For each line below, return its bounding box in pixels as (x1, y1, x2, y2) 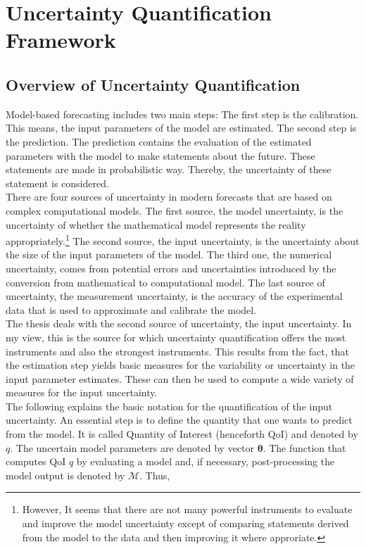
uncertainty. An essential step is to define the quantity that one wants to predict (6, 412, 353, 427)
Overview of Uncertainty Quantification (6, 73, 301, 95)
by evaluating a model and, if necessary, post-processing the (76, 454, 335, 469)
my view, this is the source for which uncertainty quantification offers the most (6, 329, 346, 344)
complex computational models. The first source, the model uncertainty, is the (6, 203, 343, 217)
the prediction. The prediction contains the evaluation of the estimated (6, 134, 312, 149)
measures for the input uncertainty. (6, 385, 158, 400)
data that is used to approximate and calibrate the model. (6, 302, 257, 317)
